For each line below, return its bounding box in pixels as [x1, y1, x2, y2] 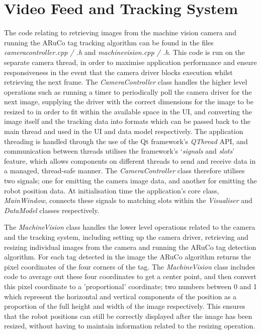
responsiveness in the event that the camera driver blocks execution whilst [4, 66, 233, 77]
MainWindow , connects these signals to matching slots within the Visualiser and [4, 195, 252, 206]
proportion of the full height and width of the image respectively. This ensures [4, 301, 245, 311]
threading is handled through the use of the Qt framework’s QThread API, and [4, 136, 248, 146]
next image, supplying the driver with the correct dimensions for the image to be [4, 96, 253, 107]
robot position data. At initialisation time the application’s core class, [4, 185, 219, 195]
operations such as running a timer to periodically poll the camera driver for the [4, 86, 252, 97]
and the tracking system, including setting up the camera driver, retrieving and [4, 232, 248, 242]
